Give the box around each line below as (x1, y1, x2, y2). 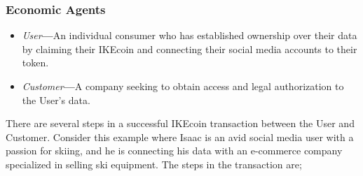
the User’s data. (22, 92, 90, 107)
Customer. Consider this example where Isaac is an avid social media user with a (6, 129, 354, 144)
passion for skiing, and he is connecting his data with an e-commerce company (6, 143, 343, 158)
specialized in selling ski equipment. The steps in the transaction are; (6, 156, 302, 171)
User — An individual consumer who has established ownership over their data (22, 28, 357, 43)
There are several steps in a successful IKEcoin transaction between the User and (6, 116, 355, 131)
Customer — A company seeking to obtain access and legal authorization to (22, 79, 344, 93)
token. (22, 55, 49, 70)
